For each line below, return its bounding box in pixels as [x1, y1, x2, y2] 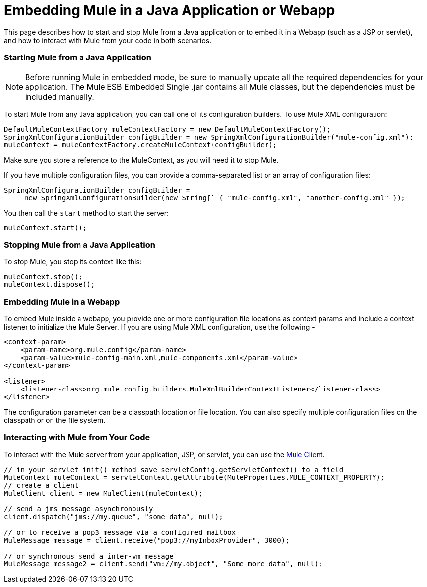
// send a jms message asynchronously [4, 504, 153, 513]
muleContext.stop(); [4, 273, 83, 281]
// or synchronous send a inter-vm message [4, 552, 174, 560]
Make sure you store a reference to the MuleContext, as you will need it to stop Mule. [4, 155, 279, 164]
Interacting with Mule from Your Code [4, 432, 150, 443]
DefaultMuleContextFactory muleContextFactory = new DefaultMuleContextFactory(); [4, 125, 331, 133]
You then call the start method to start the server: [4, 208, 169, 217]
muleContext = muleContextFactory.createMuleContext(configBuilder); [4, 140, 277, 149]
